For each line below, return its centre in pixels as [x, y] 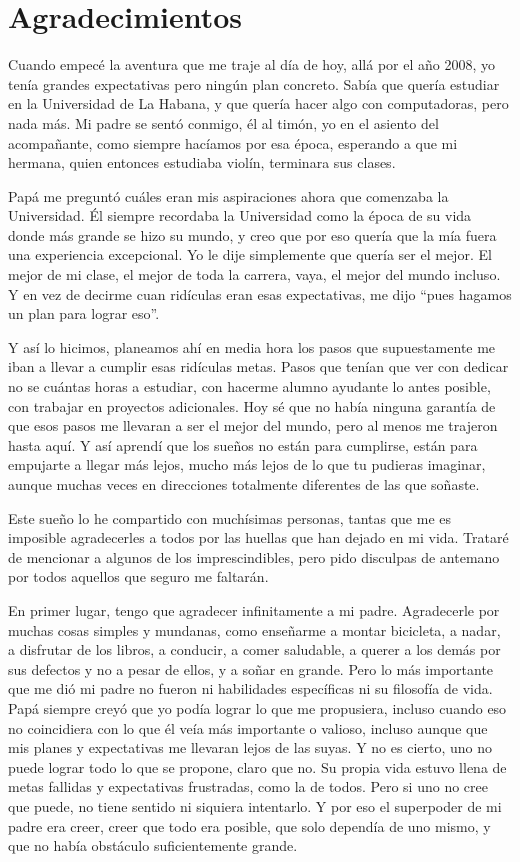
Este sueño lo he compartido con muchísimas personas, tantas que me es [229, 517]
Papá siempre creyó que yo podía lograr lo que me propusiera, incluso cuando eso [257, 707]
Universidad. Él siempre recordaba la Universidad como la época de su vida [240, 215]
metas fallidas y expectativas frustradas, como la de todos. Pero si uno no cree [248, 786]
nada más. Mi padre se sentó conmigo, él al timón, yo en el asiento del [223, 122]
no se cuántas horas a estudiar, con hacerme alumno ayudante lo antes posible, [249, 386]
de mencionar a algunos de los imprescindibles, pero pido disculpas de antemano [254, 556]
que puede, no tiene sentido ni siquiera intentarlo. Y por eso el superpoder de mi [255, 805]
